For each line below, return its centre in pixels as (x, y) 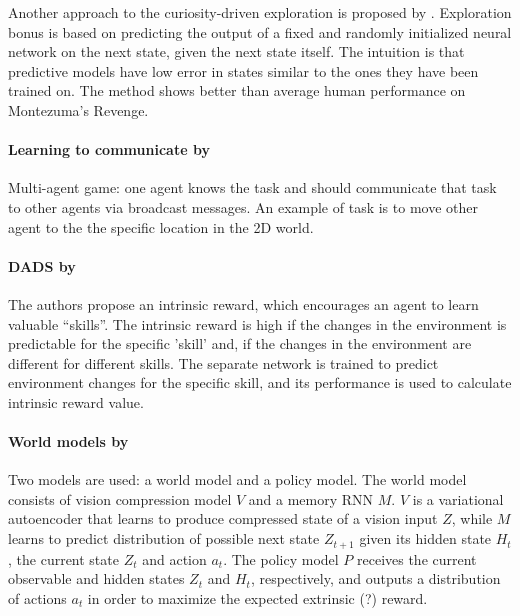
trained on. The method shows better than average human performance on (237, 90)
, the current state (63, 558)
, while (472, 518)
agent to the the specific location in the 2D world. (161, 226)
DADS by (42, 265)
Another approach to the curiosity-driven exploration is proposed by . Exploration (260, 12)
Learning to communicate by (109, 149)
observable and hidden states (96, 578)
